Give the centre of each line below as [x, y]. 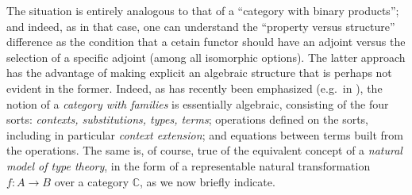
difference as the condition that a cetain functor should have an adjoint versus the [206, 42]
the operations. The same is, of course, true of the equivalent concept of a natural [204, 150]
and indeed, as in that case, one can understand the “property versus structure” [201, 26]
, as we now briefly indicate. [208, 181]
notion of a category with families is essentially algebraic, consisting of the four [198, 103]
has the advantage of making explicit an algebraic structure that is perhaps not [199, 73]
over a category [92, 181]
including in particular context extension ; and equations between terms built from [205, 134]
